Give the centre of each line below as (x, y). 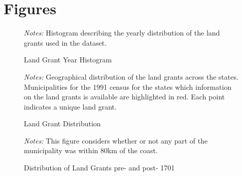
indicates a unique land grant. (70, 106)
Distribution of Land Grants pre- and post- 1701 (99, 168)
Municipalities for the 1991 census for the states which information (128, 86)
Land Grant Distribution (62, 124)
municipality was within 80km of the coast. (91, 150)
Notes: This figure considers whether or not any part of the (116, 140)
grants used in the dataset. (65, 42)
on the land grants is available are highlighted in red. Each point (125, 97)
